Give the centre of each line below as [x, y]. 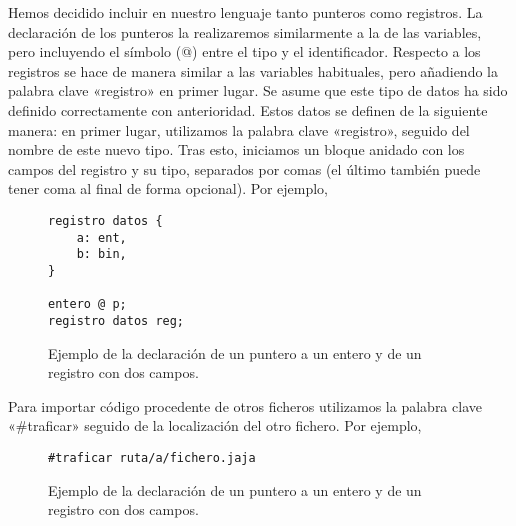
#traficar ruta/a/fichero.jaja [152, 457]
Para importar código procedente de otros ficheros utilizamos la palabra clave [245, 405]
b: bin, [101, 254]
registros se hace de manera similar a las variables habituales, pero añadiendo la [253, 70]
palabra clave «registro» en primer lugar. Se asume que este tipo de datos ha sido [258, 90]
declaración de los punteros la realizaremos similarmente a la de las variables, [245, 31]
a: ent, [101, 237]
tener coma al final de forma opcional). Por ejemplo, [168, 188]
